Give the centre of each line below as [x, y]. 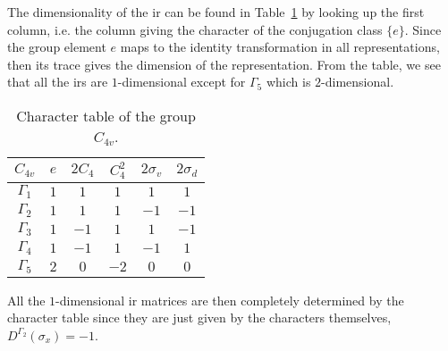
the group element [57, 47]
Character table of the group [106, 115]
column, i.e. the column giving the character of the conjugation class [195, 29]
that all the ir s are [58, 82]
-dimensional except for [182, 82]
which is [288, 82]
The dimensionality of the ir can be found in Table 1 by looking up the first [216, 12]
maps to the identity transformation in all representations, [280, 47]
